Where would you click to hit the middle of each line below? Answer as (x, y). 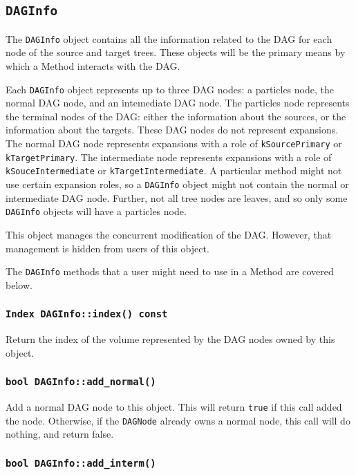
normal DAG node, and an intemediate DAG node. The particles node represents (178, 103)
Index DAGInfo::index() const (87, 314)
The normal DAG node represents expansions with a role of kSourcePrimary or (174, 143)
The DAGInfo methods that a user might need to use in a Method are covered (170, 271)
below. (19, 285)
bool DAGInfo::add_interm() (81, 463)
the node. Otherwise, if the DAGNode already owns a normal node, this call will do (178, 420)
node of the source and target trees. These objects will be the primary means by (176, 52)
